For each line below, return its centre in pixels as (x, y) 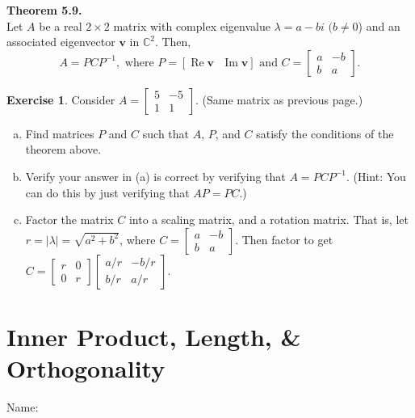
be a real (61, 25)
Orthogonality (86, 368)
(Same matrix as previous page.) (283, 99)
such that (166, 133)
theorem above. (63, 149)
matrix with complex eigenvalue (192, 25)
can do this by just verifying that (107, 192)
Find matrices (60, 133)
